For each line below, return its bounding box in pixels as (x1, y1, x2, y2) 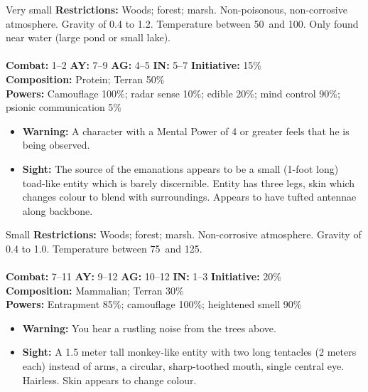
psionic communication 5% (6, 100, 122, 115)
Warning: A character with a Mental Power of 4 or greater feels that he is (22, 123, 350, 138)
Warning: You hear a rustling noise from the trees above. (22, 320, 276, 335)
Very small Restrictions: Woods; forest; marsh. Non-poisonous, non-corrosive (6, 2, 347, 16)
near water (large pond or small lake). (6, 30, 171, 45)
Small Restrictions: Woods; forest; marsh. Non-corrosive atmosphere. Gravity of (6, 227, 362, 242)
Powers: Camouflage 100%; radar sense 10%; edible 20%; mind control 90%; (6, 85, 340, 100)
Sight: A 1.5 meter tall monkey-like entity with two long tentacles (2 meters (22, 344, 357, 359)
